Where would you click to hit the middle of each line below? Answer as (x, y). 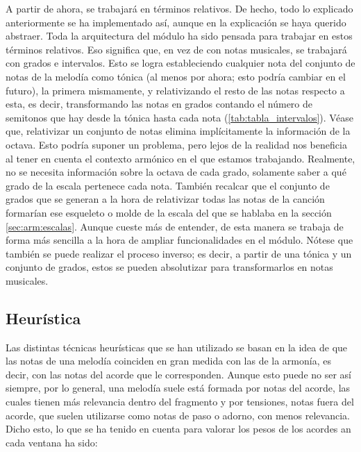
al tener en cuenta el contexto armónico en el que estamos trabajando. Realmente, (180, 158)
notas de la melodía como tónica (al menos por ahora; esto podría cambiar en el (176, 76)
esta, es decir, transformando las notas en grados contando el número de (159, 104)
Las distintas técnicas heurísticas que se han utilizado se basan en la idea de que (177, 347)
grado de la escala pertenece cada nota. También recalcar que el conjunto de (168, 185)
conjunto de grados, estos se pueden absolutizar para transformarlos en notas (169, 267)
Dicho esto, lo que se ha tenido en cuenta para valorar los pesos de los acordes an (178, 429)
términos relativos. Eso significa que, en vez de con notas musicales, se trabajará (176, 49)
